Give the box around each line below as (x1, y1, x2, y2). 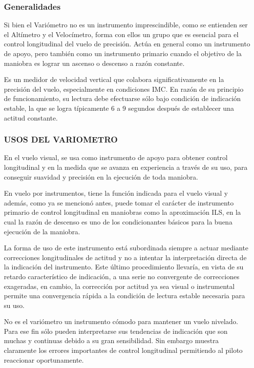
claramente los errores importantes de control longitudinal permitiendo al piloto (4, 345, 243, 355)
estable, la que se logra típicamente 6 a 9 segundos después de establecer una (4, 102, 234, 113)
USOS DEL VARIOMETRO (4, 133, 118, 145)
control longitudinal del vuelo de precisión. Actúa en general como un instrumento (4, 39, 250, 49)
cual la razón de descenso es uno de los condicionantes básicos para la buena (4, 216, 233, 226)
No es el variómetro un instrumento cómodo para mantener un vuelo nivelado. (4, 316, 238, 327)
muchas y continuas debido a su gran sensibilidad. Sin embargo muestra (4, 335, 219, 346)
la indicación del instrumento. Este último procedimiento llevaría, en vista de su (4, 262, 244, 272)
